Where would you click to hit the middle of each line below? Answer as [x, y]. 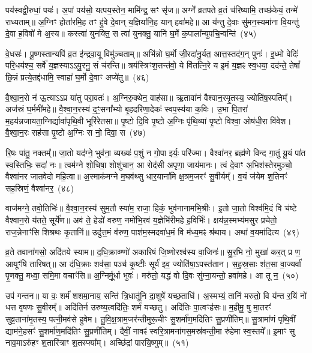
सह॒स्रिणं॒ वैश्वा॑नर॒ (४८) [40, 188]
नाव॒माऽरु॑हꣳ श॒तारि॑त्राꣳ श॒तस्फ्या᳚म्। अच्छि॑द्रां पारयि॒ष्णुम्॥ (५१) [97, 342]
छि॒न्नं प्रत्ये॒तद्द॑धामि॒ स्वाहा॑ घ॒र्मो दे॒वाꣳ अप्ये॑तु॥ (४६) [77, 77]
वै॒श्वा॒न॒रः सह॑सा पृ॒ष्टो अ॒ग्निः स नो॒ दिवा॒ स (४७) [76, 132]
